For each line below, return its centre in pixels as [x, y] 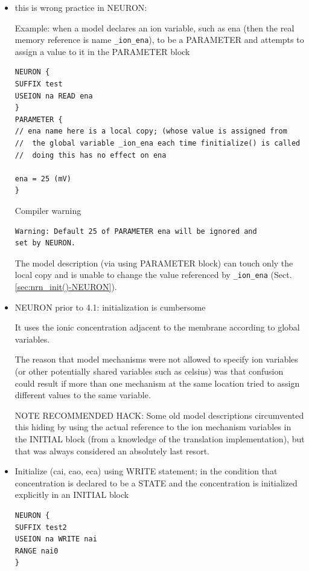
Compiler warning [48, 210]
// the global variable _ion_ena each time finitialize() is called [158, 143]
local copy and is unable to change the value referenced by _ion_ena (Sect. [153, 275]
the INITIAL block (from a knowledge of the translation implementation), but [160, 438]
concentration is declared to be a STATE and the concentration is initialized [156, 482]
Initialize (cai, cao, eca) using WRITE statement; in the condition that [146, 471]
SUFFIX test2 [41, 527]
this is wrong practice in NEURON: [81, 7]
